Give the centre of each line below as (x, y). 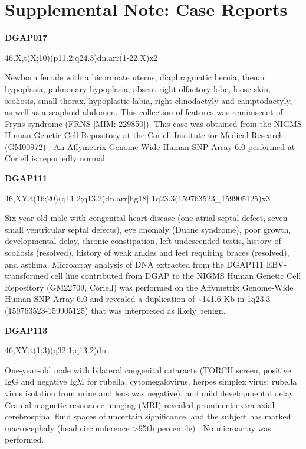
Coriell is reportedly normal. (56, 158)
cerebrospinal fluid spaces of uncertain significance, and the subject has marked (148, 416)
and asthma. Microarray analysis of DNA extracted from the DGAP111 (134, 264)
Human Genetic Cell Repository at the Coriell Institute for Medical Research (144, 135)
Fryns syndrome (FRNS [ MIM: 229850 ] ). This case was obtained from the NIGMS (153, 123)
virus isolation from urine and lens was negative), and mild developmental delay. (150, 393)
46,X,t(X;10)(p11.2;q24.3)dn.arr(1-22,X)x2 (81, 57)
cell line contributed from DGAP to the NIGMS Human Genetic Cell (176, 276)
